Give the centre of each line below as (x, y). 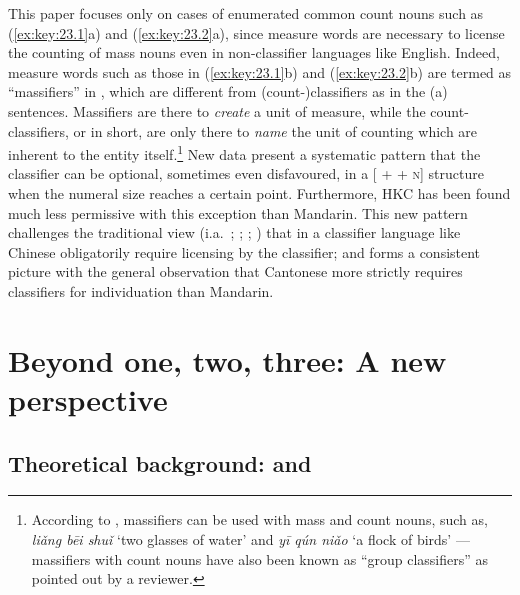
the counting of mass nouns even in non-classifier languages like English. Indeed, (254, 52)
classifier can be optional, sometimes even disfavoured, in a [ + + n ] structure (246, 173)
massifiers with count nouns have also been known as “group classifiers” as (260, 558)
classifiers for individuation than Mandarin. (141, 290)
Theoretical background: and (160, 462)
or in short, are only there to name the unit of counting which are (275, 130)
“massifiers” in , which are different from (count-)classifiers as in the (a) (228, 91)
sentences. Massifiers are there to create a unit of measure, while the (217, 110)
